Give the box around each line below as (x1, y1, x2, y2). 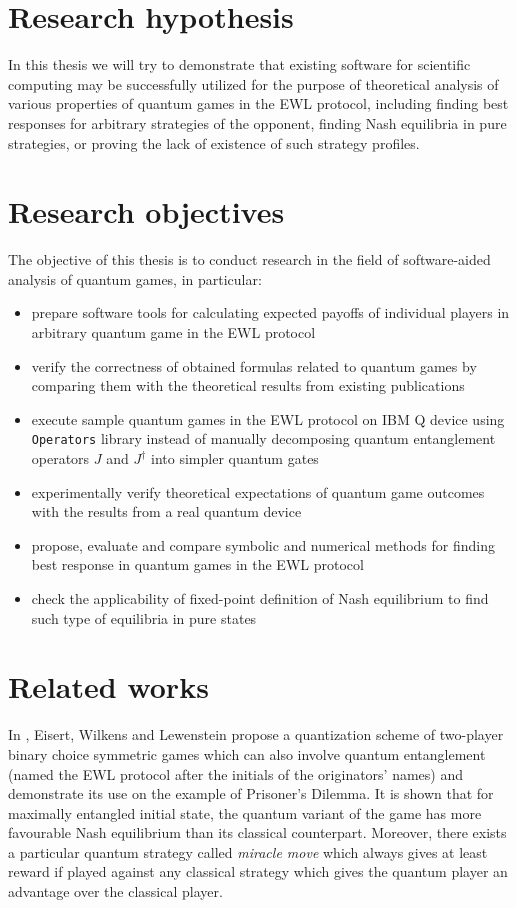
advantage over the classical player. (8, 881, 223, 902)
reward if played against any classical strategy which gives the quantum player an (8, 861, 508, 882)
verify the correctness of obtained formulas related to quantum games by (31, 355, 477, 376)
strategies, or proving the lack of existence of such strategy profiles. (8, 132, 420, 153)
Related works (8, 666, 209, 707)
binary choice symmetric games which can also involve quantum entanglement (8, 743, 486, 764)
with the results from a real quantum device (31, 501, 302, 522)
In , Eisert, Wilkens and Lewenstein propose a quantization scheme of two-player (8, 724, 504, 745)
